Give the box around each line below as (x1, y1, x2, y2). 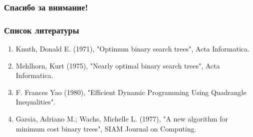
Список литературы (4, 23, 79, 36)
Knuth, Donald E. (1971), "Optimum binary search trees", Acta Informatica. (15, 43, 250, 54)
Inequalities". (15, 96, 56, 107)
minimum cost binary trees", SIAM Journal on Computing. (15, 123, 197, 133)
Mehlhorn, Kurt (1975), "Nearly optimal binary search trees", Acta (15, 60, 220, 70)
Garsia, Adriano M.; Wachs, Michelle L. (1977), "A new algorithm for (15, 113, 228, 124)
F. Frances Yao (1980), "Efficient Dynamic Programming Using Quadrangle (15, 86, 247, 97)
